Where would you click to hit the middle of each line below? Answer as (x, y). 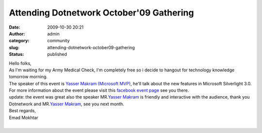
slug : (14, 47)
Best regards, (22, 111)
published (57, 54)
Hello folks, (20, 63)
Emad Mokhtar (24, 117)
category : (19, 41)
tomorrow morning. (28, 77)
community (58, 41)
